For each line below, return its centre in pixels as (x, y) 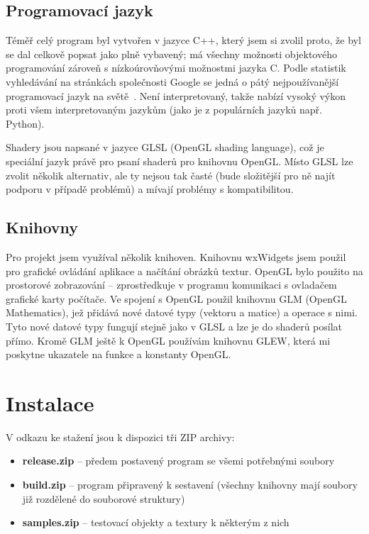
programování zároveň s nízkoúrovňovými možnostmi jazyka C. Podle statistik (176, 68)
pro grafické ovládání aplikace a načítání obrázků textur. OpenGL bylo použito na (184, 271)
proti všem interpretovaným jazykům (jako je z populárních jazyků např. (164, 110)
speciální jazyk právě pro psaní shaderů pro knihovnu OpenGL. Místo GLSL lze (180, 161)
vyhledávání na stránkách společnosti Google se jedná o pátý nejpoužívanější (172, 81)
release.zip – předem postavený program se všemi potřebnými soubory (178, 461)
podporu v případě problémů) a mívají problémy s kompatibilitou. (150, 189)
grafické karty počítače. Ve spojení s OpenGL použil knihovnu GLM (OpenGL (176, 298)
